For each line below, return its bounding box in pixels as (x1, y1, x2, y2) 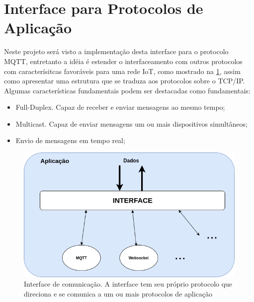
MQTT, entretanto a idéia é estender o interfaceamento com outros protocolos (4, 56, 243, 66)
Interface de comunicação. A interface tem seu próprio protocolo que (24, 279, 233, 289)
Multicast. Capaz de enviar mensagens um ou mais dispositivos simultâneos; (15, 118, 248, 129)
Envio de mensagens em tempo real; (15, 135, 125, 146)
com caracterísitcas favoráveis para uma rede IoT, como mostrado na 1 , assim (4, 66, 241, 76)
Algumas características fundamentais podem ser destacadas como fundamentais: (4, 85, 251, 95)
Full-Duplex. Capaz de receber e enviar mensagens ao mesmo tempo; (15, 102, 225, 112)
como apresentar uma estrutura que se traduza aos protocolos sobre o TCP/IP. (4, 75, 245, 86)
